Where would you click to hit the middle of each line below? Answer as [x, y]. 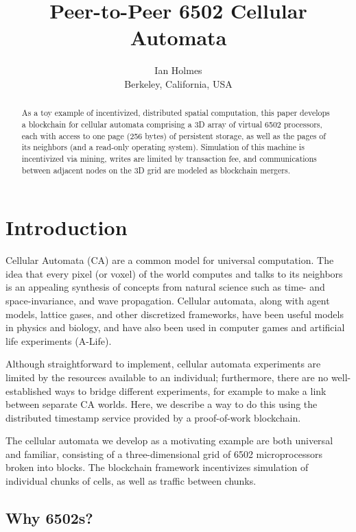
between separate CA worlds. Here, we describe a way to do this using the [162, 404]
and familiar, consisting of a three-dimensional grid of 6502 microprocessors [164, 454]
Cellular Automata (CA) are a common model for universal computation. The [170, 260]
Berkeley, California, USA [178, 83]
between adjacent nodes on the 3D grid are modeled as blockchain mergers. [156, 170]
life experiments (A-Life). [59, 340]
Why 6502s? [49, 518]
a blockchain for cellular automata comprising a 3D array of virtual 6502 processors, [172, 124]
